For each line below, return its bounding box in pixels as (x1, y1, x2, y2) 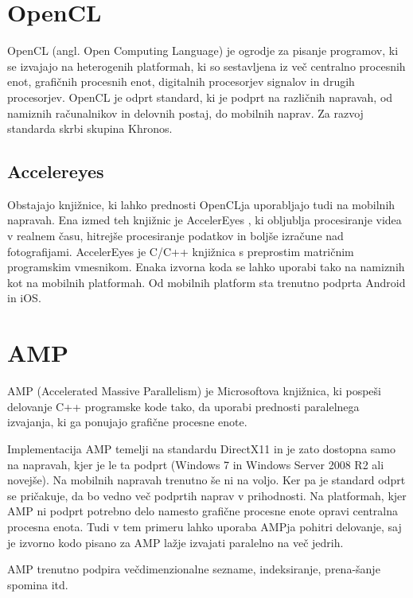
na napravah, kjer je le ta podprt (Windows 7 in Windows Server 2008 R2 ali (7, 456, 384, 472)
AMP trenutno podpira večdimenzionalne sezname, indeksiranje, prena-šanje (7, 561, 380, 577)
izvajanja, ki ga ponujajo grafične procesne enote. (7, 414, 247, 430)
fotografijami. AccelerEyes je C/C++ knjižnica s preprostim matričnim (7, 243, 354, 259)
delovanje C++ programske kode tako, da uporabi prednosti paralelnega (7, 398, 360, 414)
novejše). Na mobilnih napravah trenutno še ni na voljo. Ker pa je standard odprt (7, 472, 406, 488)
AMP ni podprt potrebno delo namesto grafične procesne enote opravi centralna (7, 503, 399, 519)
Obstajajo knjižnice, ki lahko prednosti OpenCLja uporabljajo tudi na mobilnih (7, 196, 395, 212)
